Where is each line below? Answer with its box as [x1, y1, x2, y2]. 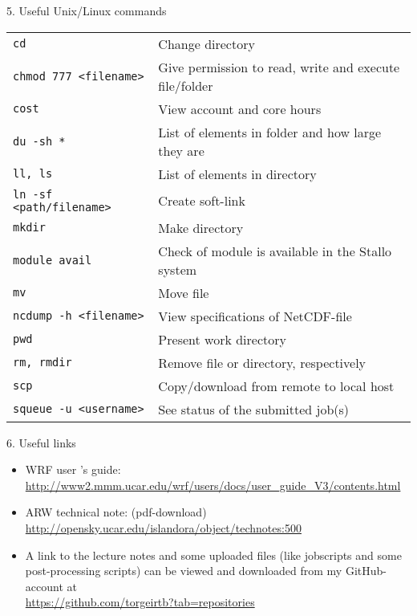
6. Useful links [6, 434, 76, 451]
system [158, 259, 197, 279]
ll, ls [13, 167, 53, 181]
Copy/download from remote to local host [158, 376, 395, 395]
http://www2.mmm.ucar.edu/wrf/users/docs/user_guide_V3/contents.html [25, 476, 401, 493]
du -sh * [13, 134, 66, 148]
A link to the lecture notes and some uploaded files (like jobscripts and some [25, 546, 402, 563]
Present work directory [158, 329, 286, 349]
